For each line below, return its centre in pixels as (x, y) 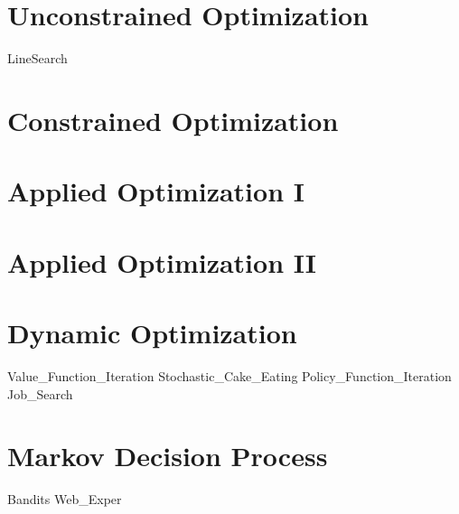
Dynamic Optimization (152, 333)
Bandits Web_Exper (65, 499)
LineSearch (37, 58)
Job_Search (40, 393)
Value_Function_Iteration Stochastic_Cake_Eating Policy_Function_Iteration (229, 375)
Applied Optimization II (162, 262)
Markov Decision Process (168, 456)
